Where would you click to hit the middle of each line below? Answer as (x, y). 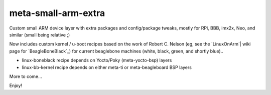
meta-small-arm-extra (57, 13)
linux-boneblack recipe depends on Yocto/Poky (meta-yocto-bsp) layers (97, 60)
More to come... (26, 76)
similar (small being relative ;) (40, 34)
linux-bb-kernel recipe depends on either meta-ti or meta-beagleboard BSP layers (107, 67)
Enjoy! (16, 85)
